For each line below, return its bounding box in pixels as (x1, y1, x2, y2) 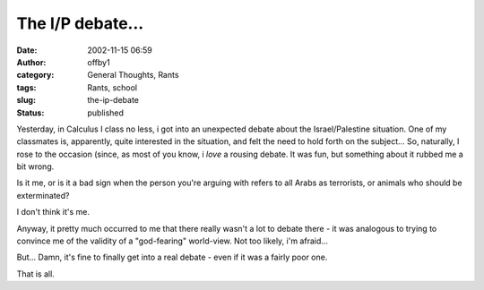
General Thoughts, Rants (87, 70, 179, 81)
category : (16, 70, 55, 81)
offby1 (87, 56, 111, 67)
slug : (16, 95, 36, 106)
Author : (16, 56, 47, 67)
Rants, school (87, 81, 138, 93)
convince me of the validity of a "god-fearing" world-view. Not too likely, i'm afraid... (16, 235, 329, 246)
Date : (16, 45, 38, 55)
